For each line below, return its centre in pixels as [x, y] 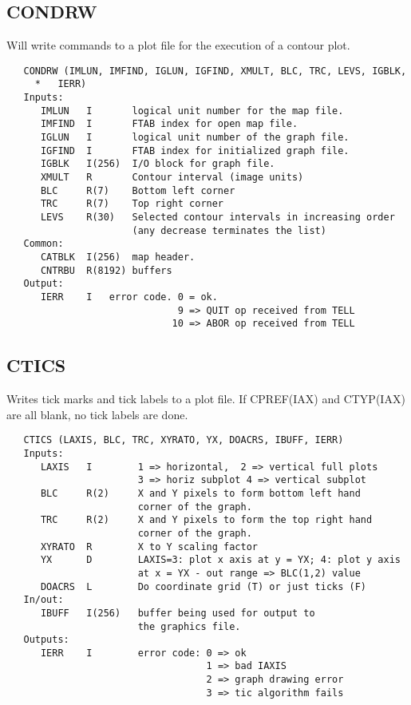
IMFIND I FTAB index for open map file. [169, 124]
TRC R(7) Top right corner [132, 204]
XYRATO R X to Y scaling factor [149, 547]
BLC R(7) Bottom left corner [138, 190]
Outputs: [46, 640]
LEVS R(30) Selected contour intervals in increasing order [217, 218]
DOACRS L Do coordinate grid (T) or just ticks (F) [204, 586]
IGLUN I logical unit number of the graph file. [195, 138]
